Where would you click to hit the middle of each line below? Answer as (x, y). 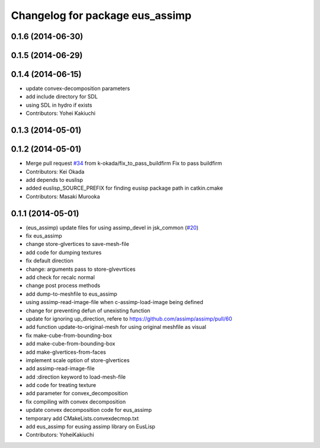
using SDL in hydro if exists (59, 105)
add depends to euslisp (54, 180)
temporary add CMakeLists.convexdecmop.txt (82, 418)
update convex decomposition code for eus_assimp (89, 410)
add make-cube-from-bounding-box (71, 344)
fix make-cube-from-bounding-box (69, 335)
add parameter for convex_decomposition (77, 393)
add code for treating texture (61, 385)
